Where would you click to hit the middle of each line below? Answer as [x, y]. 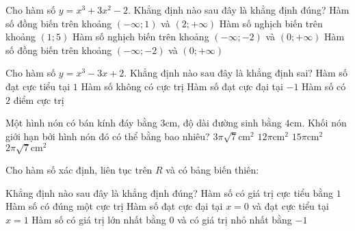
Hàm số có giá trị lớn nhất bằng [99, 219]
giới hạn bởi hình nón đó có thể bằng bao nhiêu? [108, 136]
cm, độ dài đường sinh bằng [223, 123]
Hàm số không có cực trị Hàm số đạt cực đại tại [182, 86]
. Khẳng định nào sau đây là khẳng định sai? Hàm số [236, 73]
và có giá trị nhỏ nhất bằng [235, 219]
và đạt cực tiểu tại [290, 206]
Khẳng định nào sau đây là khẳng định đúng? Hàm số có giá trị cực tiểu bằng [169, 192]
